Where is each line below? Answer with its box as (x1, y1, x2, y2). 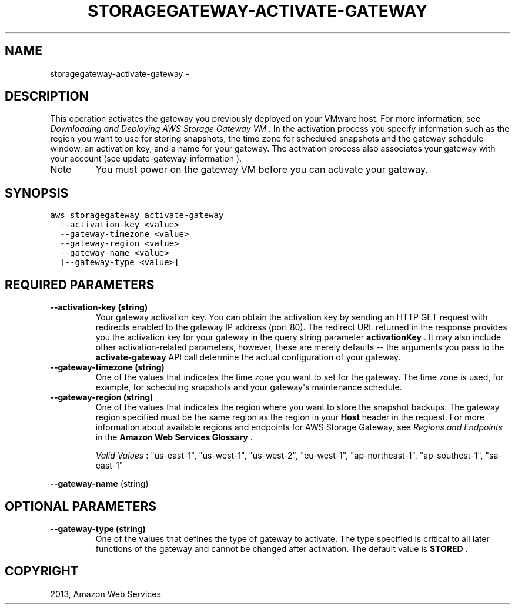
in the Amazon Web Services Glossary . (95, 432, 253, 443)
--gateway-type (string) (50, 523, 146, 534)
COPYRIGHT (5, 564, 79, 579)
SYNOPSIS (5, 185, 69, 200)
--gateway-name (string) (50, 478, 149, 489)
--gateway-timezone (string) (50, 362, 165, 373)
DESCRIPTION (5, 89, 89, 104)
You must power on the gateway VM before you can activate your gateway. (95, 163, 428, 176)
